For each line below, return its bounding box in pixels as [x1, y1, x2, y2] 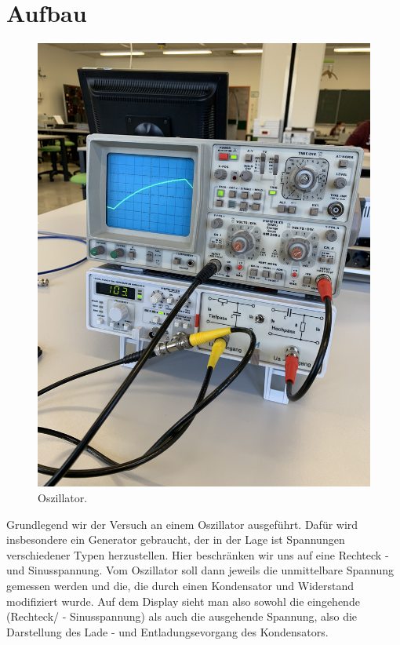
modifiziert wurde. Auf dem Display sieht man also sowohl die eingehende [6, 592, 360, 609]
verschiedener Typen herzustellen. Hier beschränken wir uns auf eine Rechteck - [6, 546, 389, 563]
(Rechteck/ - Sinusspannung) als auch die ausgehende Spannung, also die [6, 608, 358, 625]
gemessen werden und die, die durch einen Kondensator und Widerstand [6, 578, 355, 594]
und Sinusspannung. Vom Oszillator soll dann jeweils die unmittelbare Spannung [6, 562, 395, 578]
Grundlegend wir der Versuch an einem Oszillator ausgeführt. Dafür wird [6, 516, 358, 532]
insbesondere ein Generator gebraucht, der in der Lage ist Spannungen [6, 531, 345, 548]
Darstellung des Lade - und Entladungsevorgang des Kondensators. [6, 623, 329, 640]
